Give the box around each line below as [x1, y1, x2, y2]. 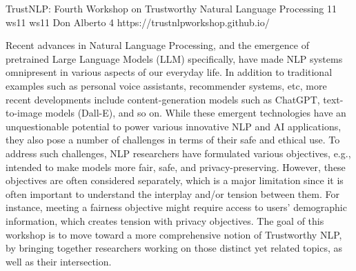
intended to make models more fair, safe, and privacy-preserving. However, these [6, 159, 346, 174]
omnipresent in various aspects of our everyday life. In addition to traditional [6, 65, 333, 79]
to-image [6, 106, 42, 120]
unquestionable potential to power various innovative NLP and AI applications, [6, 119, 342, 133]
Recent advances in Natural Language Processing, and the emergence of [6, 38, 309, 52]
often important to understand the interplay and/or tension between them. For [6, 186, 339, 201]
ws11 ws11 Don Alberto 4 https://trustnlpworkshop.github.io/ [6, 14, 270, 29]
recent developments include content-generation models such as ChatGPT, [6, 92, 320, 106]
